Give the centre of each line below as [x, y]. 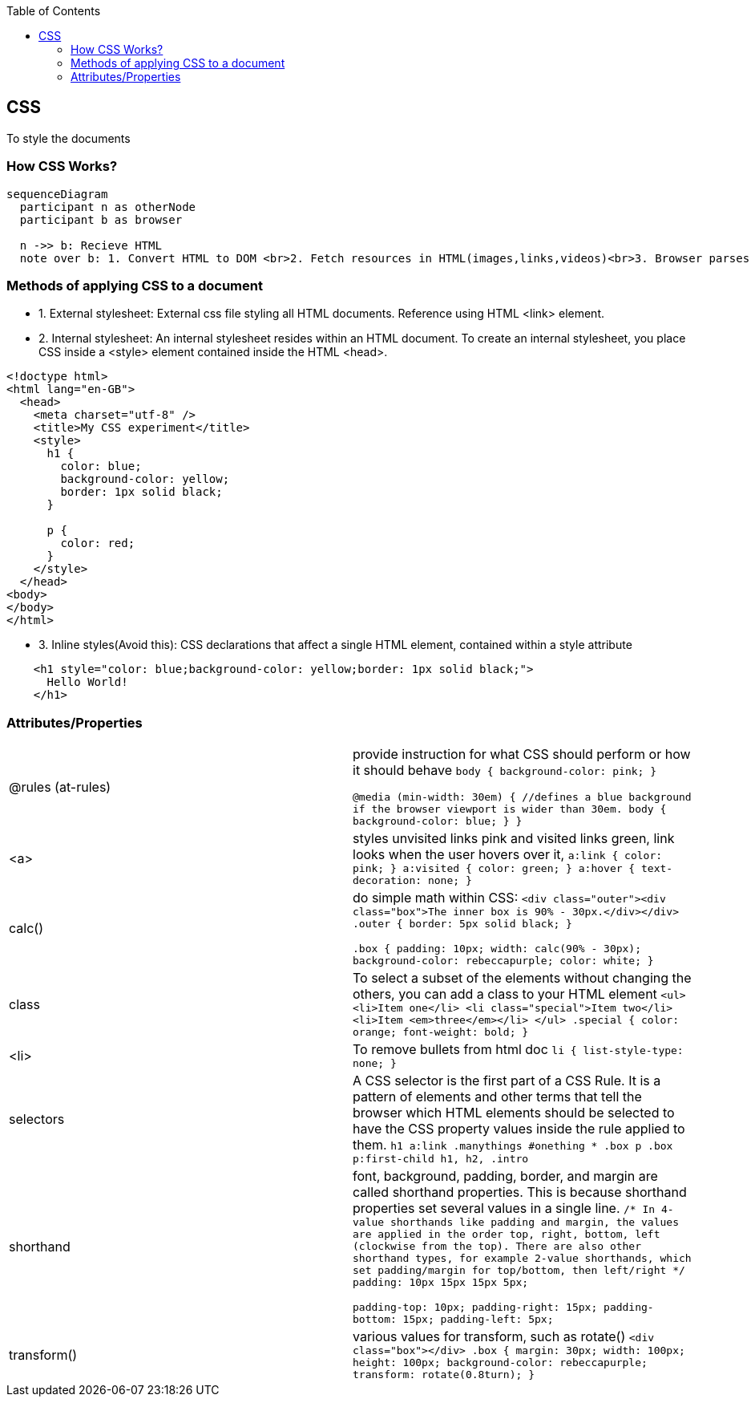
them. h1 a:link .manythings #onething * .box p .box [513, 1145]
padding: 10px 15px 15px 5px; [441, 1283]
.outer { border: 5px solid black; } [462, 924]
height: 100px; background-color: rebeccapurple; [500, 1363]
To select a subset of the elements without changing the [522, 978]
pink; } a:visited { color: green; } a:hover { [494, 869]
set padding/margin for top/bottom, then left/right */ [519, 1271]
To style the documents [69, 138]
